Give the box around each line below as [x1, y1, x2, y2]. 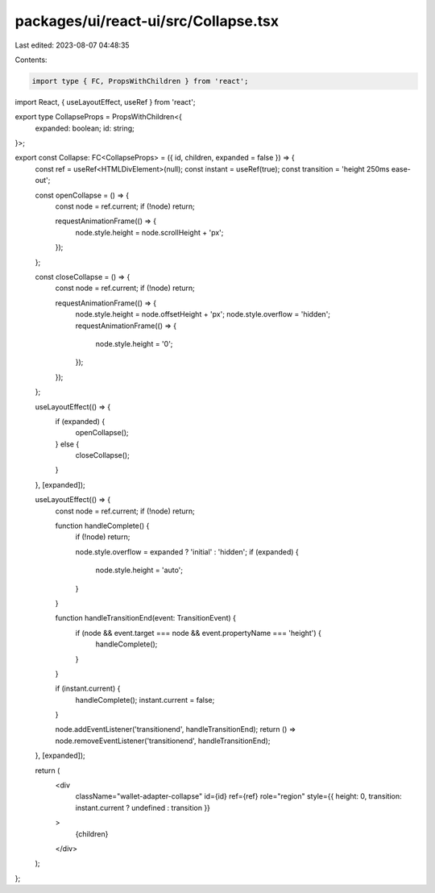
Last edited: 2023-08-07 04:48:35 [14, 40, 130, 50]
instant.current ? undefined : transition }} [75, 803, 211, 812]
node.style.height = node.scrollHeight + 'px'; [75, 227, 224, 237]
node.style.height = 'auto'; [95, 565, 184, 575]
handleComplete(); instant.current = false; [75, 695, 215, 704]
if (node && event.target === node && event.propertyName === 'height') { [75, 628, 322, 638]
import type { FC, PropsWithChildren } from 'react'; [31, 77, 249, 85]
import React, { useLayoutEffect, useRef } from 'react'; [14, 97, 196, 106]
